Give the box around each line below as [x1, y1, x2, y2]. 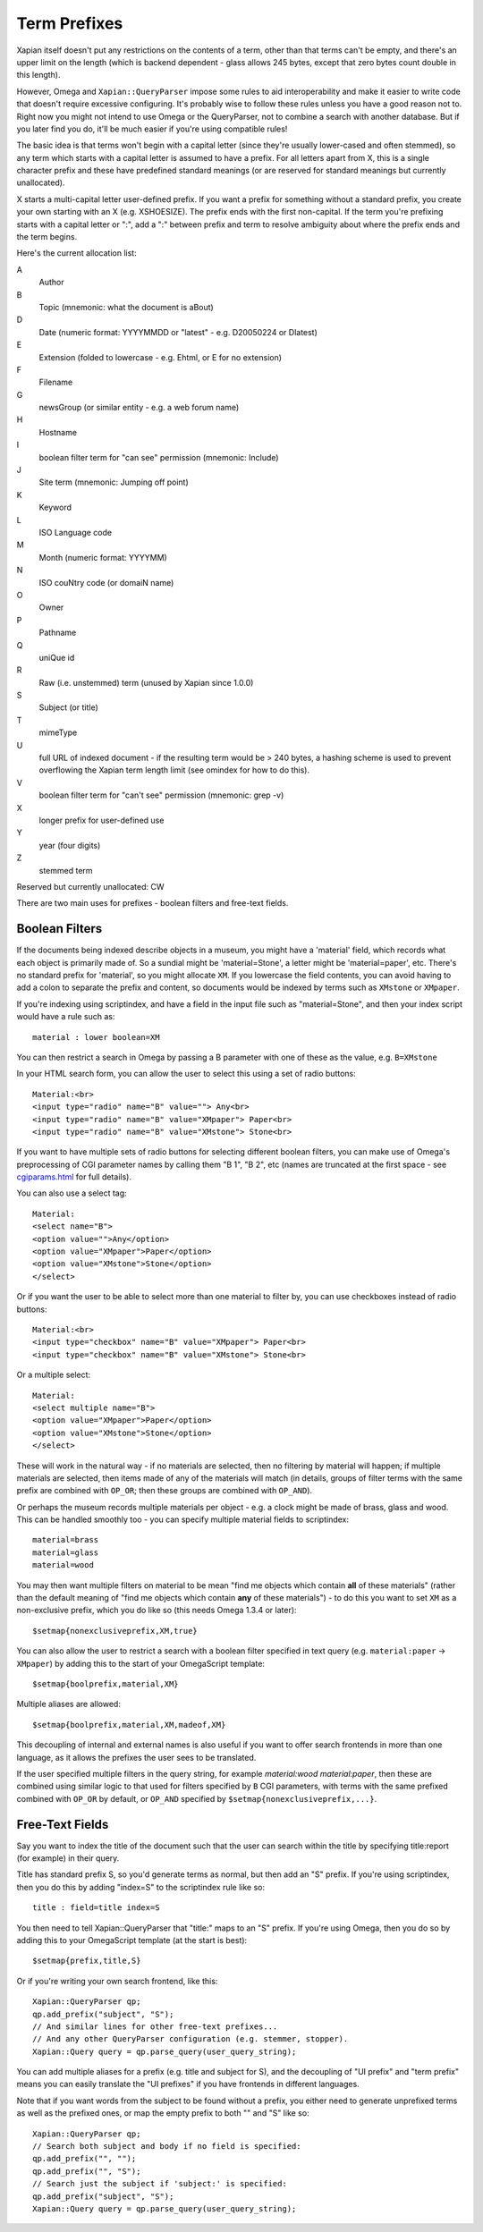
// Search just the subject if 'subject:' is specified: [32, 2178, 288, 2189]
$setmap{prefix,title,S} [32, 1956, 141, 1966]
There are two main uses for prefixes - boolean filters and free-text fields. [16, 898, 289, 909]
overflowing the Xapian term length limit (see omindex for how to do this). [38, 765, 310, 775]
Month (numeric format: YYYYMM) [38, 552, 167, 562]
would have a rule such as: [16, 1011, 115, 1022]
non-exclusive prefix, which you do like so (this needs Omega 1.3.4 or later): [16, 1605, 297, 1616]
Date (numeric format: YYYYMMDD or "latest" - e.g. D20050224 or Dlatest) [38, 326, 318, 337]
